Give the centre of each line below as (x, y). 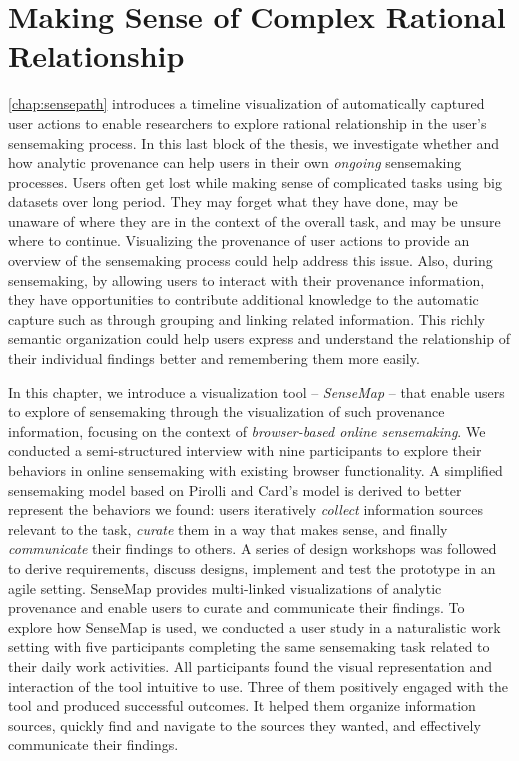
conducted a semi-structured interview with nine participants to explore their (245, 450)
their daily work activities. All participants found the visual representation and (250, 665)
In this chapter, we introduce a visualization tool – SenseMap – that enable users (256, 391)
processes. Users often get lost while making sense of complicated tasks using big (255, 181)
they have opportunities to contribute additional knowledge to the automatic (243, 299)
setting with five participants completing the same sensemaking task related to (249, 646)
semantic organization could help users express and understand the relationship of (259, 338)
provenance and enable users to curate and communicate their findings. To (236, 607)
